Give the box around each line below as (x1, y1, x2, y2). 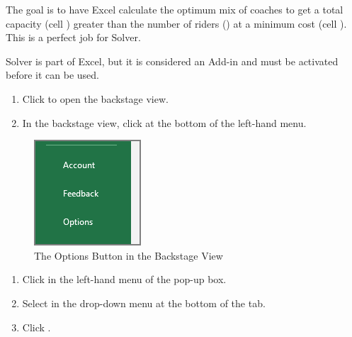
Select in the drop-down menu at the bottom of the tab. (22, 295, 266, 310)
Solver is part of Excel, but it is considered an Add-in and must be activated (6, 53, 339, 68)
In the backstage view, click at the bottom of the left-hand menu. (22, 115, 307, 130)
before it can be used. (6, 67, 99, 82)
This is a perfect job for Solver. (6, 30, 141, 45)
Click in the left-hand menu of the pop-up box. (22, 272, 227, 287)
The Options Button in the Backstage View (34, 248, 223, 263)
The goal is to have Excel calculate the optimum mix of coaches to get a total (6, 2, 344, 16)
